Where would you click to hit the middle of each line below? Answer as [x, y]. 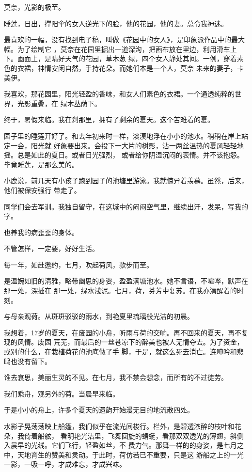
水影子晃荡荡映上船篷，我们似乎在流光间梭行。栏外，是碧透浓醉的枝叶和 [119, 426]
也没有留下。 [31, 361]
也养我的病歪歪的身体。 [41, 232]
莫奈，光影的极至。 [34, 7]
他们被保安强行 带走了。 [42, 190]
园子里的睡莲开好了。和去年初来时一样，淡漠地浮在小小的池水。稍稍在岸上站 [126, 135]
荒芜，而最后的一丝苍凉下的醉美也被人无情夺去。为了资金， [149, 342]
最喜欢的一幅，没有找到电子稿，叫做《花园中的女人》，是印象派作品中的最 [121, 39]
